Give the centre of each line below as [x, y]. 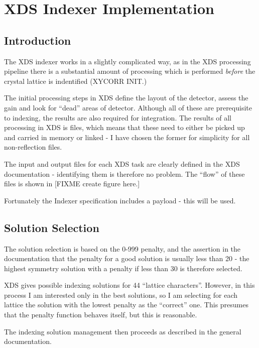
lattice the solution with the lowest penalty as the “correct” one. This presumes [126, 305]
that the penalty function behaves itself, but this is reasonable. [101, 315]
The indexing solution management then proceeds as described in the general [123, 331]
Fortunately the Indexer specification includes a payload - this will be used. [120, 200]
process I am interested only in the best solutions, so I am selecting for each [121, 295]
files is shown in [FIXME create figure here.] [72, 184]
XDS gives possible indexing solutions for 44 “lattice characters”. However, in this [129, 285]
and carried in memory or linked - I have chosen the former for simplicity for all [127, 137]
